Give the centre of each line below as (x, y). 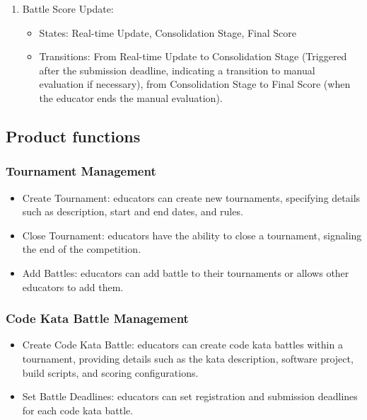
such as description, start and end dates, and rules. (133, 211)
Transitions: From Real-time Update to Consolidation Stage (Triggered (193, 56)
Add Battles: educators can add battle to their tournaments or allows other (186, 272)
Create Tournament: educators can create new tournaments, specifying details (191, 197)
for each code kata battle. (78, 410)
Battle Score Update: (68, 8)
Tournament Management (81, 171)
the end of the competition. (82, 249)
